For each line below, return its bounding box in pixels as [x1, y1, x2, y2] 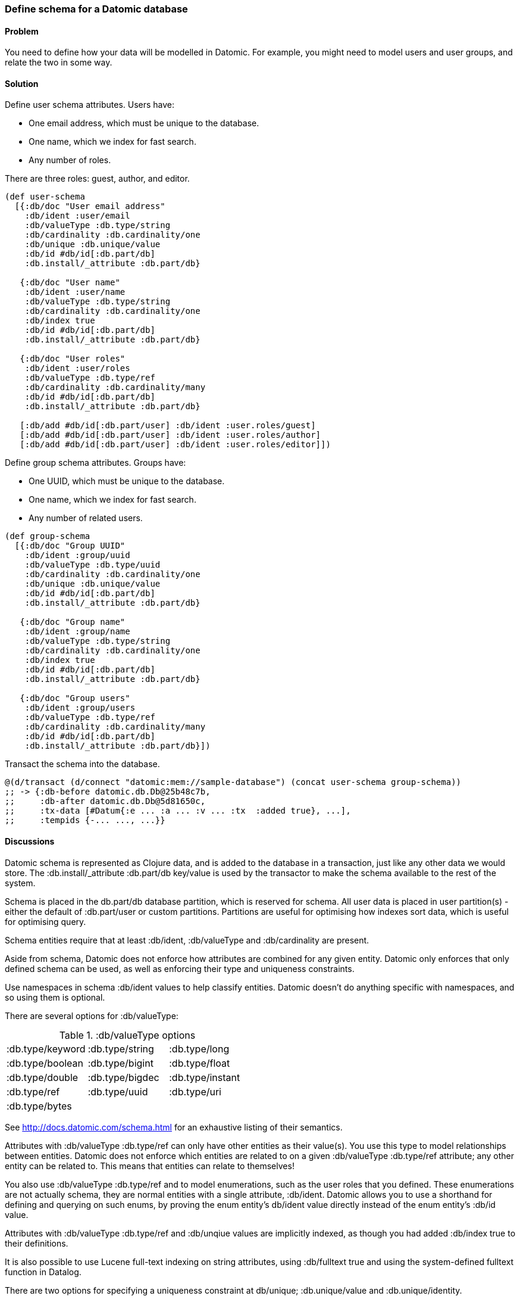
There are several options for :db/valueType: [5, 1010, 178, 1021]
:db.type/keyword [7, 1042, 86, 1055]
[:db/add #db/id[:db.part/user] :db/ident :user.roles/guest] [20, 420, 316, 431]
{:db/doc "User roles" [20, 354, 126, 364]
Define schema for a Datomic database [5, 3, 188, 15]
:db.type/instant [169, 1071, 240, 1083]
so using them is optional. [5, 992, 105, 1002]
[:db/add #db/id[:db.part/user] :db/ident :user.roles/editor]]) [20, 440, 331, 450]
